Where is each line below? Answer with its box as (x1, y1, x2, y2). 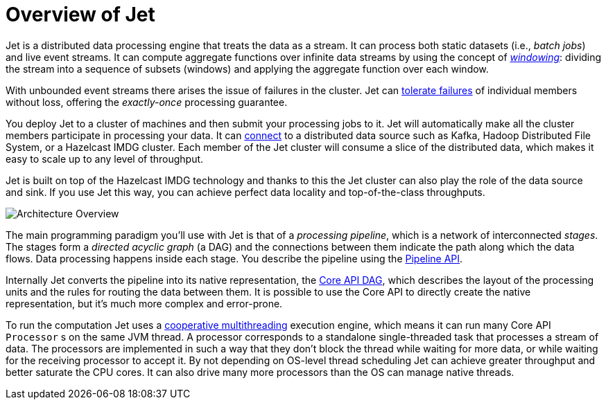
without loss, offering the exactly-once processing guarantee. (6, 96, 288, 108)
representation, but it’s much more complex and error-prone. (6, 297, 283, 309)
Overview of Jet (6, 3, 155, 26)
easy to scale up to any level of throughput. (6, 152, 204, 165)
